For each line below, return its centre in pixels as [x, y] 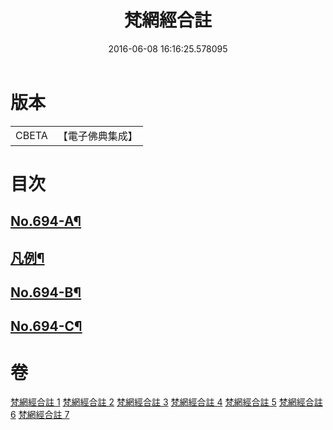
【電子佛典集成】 [97, 136]
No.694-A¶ [46, 221]
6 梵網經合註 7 [40, 415]
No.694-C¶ [46, 326]
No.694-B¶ [46, 292]
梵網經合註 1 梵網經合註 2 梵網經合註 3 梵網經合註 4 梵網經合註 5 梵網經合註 [166, 402]
